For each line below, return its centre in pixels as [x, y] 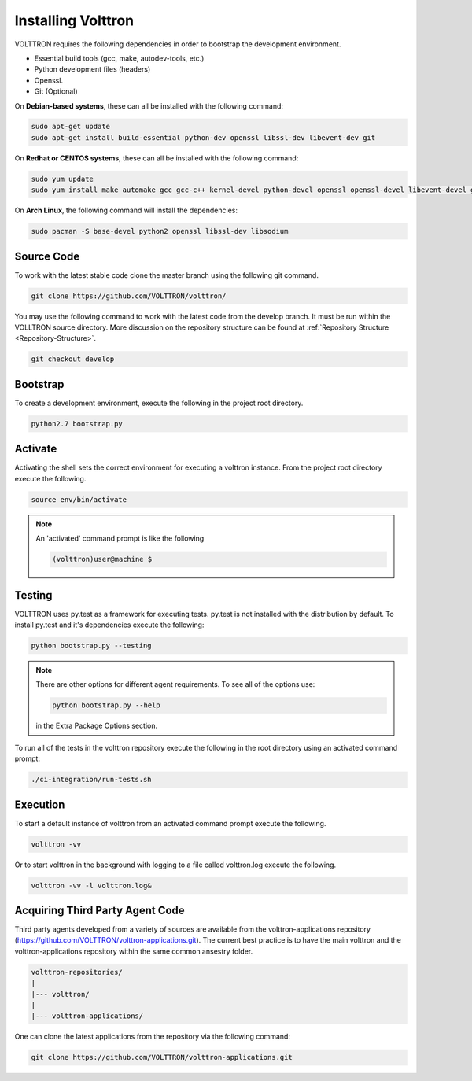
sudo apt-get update [70, 127]
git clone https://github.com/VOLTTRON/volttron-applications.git [162, 1057]
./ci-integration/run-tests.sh [92, 780]
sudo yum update [63, 179]
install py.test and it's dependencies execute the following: [109, 625]
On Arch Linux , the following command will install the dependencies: [126, 210]
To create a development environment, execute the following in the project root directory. [159, 403]
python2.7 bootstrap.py [77, 424]
